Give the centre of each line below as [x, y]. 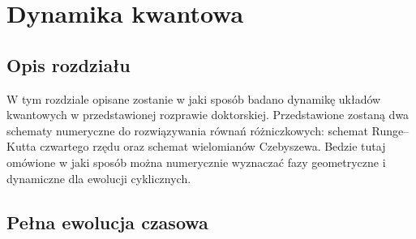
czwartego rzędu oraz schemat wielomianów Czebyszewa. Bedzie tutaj [213, 146]
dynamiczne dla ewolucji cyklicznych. [99, 178]
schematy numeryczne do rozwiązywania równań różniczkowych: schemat [187, 130]
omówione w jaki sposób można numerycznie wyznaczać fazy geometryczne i [196, 162]
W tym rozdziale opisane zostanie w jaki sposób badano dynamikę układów [194, 98]
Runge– [390, 130]
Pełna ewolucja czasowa [107, 222]
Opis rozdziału [69, 64]
